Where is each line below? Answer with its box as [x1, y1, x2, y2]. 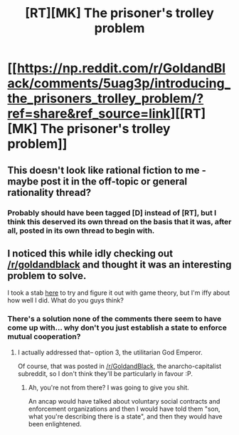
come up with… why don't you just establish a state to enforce [7, 323, 228, 332]
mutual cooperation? [7, 332, 81, 342]
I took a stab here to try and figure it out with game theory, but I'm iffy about [7, 288, 230, 297]
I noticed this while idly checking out [7, 247, 173, 259]
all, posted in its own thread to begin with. [7, 226, 155, 236]
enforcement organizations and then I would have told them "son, [28, 404, 221, 413]
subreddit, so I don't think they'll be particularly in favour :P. [17, 369, 193, 378]
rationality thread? [7, 187, 91, 199]
